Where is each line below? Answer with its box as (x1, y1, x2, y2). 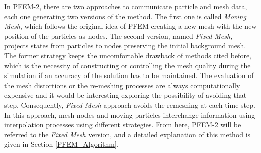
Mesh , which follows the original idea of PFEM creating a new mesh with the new (4, 21, 257, 31)
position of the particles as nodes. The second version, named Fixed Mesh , (4, 30, 233, 41)
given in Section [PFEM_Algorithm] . (4, 139, 119, 149)
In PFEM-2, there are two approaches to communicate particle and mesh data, (4, 1, 247, 11)
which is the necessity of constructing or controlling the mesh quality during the (4, 60, 251, 70)
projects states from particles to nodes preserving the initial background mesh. (4, 40, 246, 51)
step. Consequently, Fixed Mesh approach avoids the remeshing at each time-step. (4, 99, 255, 110)
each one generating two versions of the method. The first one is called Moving (4, 11, 246, 21)
